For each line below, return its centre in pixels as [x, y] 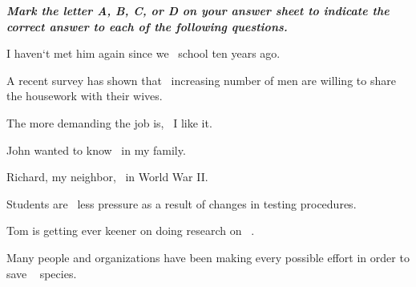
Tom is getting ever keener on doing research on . [131, 230]
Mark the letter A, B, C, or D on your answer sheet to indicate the [198, 10]
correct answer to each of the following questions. [147, 26]
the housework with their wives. [85, 96]
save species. [42, 273]
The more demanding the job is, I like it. [109, 122]
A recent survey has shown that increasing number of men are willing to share [201, 80]
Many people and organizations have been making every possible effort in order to [208, 257]
